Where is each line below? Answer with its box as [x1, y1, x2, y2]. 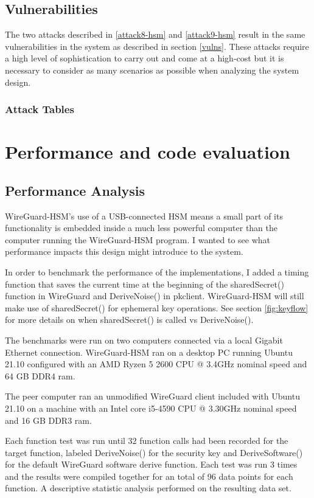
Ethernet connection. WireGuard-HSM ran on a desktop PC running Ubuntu [5, 345, 293, 358]
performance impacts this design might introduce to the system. [5, 245, 243, 258]
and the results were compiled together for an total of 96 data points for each [5, 469, 293, 482]
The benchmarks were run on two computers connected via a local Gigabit [5, 333, 283, 346]
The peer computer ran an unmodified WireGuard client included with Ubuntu [5, 390, 300, 403]
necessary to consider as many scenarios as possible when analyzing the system [5, 63, 299, 76]
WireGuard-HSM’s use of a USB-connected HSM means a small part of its [5, 209, 283, 222]
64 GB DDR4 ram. [5, 369, 75, 382]
